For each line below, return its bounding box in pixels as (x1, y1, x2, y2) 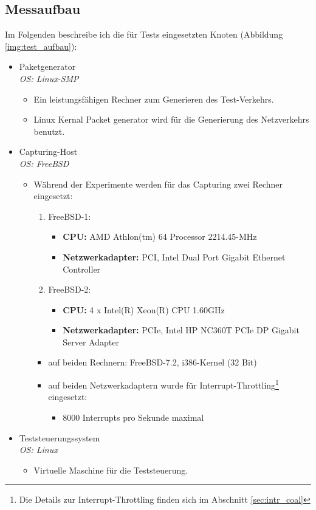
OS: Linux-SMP (19, 72, 79, 84)
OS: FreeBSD (19, 157, 69, 169)
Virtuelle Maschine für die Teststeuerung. (33, 463, 188, 476)
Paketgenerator (19, 60, 76, 73)
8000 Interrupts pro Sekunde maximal (63, 410, 204, 423)
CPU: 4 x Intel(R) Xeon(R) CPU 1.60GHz (63, 303, 225, 316)
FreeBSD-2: (48, 283, 91, 296)
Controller (63, 262, 101, 275)
